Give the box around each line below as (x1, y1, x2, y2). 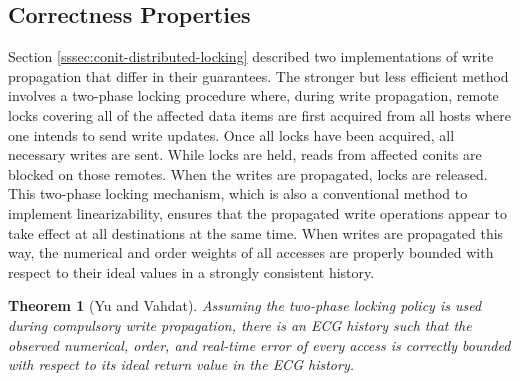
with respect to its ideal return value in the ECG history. (8, 354, 354, 375)
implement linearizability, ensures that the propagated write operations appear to (8, 202, 508, 223)
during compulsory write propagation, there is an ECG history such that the (8, 314, 472, 335)
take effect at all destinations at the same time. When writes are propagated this (8, 222, 504, 243)
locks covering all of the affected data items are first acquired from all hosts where (8, 104, 512, 125)
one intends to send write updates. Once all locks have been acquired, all (8, 124, 455, 145)
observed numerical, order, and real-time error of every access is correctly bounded (8, 334, 511, 355)
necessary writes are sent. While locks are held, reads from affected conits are (8, 144, 482, 165)
